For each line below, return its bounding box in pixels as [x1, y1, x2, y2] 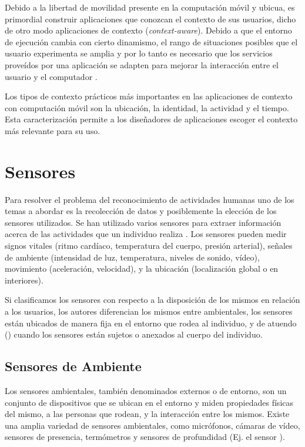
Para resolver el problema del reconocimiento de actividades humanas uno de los [5, 193, 294, 205]
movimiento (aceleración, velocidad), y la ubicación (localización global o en [5, 262, 279, 275]
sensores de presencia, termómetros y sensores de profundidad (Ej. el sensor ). [5, 431, 285, 443]
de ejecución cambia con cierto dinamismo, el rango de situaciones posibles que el [5, 35, 298, 48]
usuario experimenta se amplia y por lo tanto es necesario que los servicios [5, 47, 273, 59]
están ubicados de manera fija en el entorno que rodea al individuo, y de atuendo [5, 316, 297, 329]
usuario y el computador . [5, 70, 98, 82]
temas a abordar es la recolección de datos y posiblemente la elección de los [5, 205, 277, 217]
